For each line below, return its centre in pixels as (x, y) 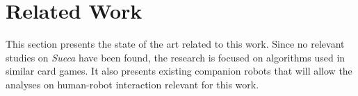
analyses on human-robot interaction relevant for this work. (132, 84)
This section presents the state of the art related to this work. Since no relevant (175, 44)
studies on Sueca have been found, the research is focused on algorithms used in (176, 57)
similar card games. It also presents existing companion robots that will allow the (179, 71)
